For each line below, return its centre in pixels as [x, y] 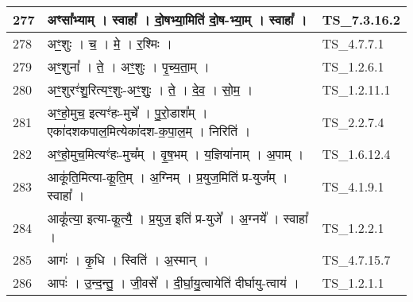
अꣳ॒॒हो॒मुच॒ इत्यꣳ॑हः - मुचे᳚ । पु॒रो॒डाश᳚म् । [127, 112]
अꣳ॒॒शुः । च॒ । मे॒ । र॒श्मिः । [110, 43]
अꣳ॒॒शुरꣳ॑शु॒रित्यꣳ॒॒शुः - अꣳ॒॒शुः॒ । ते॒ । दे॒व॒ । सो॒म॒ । [150, 89]
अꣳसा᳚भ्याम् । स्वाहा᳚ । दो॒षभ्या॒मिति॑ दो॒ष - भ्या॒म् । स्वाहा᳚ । [177, 19]
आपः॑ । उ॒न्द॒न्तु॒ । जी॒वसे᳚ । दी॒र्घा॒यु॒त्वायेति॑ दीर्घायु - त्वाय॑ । [173, 283]
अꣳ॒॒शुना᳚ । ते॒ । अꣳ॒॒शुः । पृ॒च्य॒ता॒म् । [128, 66]
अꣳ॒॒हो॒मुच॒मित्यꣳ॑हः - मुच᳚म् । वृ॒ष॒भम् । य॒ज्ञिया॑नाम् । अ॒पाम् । [176, 154]
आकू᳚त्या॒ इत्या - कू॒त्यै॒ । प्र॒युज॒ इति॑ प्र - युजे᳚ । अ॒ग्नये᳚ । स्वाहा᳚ [178, 218]
